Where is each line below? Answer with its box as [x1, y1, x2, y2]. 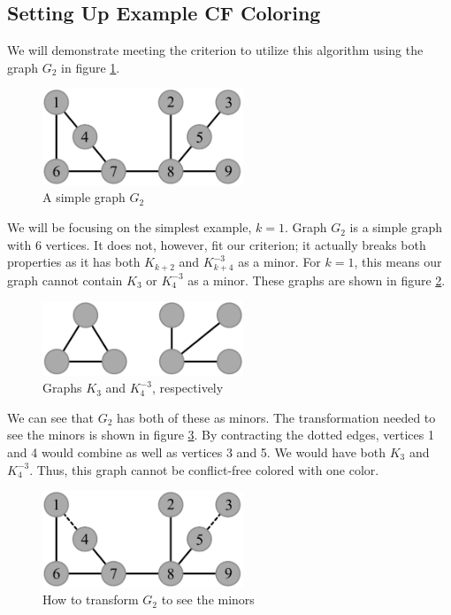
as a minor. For [238, 253, 321, 271]
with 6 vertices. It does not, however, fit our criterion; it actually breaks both [7, 235, 426, 253]
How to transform [42, 590, 139, 609]
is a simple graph [349, 218, 442, 237]
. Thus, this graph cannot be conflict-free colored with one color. [29, 460, 379, 479]
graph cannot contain [7, 270, 123, 289]
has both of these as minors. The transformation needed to [117, 408, 436, 426]
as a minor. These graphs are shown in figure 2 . [187, 270, 446, 289]
